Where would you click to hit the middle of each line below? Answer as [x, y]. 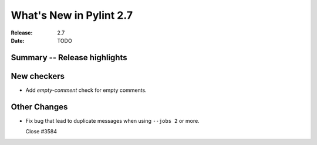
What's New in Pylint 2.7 [72, 15]
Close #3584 [41, 132]
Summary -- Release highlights [69, 58]
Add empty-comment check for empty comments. [86, 90]
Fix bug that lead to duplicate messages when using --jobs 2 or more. [112, 120]
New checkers [38, 76]
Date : [18, 40]
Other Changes [39, 107]
